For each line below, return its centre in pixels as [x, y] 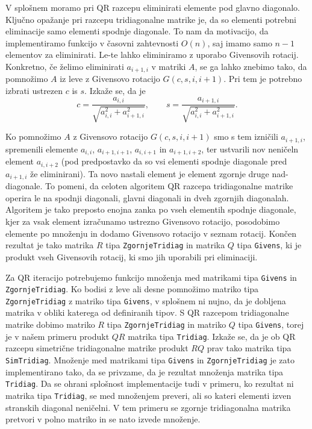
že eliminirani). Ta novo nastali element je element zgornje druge [149, 173]
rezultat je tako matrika [50, 245]
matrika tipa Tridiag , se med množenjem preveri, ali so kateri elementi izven [148, 395]
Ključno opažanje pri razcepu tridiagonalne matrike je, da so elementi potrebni [151, 19]
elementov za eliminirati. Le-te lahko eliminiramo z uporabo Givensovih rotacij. [152, 55]
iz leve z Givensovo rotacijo [110, 79]
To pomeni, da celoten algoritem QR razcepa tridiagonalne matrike [169, 186]
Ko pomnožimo [33, 136]
